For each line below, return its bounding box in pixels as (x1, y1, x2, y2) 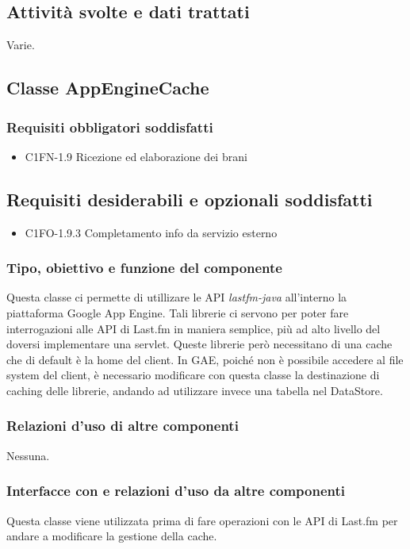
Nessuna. (6, 447, 50, 463)
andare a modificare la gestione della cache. (6, 528, 217, 544)
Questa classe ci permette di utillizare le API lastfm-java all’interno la (6, 289, 347, 305)
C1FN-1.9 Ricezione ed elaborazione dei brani (25, 148, 247, 164)
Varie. (6, 36, 35, 53)
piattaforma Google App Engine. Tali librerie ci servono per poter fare (6, 305, 349, 321)
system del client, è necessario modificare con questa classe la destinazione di (6, 367, 380, 383)
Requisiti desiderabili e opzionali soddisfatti (6, 186, 373, 211)
